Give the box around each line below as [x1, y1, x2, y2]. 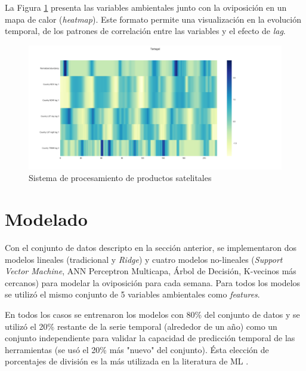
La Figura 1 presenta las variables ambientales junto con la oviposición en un [5, 1, 287, 13]
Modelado [5, 207, 88, 231]
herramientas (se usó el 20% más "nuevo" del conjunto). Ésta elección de [5, 343, 269, 355]
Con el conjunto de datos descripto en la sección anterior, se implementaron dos [5, 241, 296, 253]
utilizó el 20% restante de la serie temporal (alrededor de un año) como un [5, 320, 277, 332]
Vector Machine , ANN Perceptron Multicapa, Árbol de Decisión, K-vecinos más [5, 265, 296, 277]
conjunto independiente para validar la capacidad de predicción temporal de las [5, 332, 295, 344]
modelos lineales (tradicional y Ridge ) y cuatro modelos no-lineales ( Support [5, 253, 283, 265]
